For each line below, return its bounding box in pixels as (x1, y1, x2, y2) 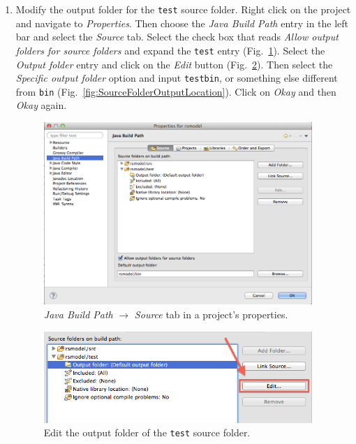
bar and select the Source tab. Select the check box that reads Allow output (15, 29, 339, 44)
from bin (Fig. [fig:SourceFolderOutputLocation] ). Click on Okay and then (15, 84, 336, 98)
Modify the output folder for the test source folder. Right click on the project (15, 2, 351, 16)
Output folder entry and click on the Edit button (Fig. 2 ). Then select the (15, 57, 333, 71)
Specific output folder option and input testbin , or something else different (15, 71, 338, 85)
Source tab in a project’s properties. (134, 306, 288, 321)
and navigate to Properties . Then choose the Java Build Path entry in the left (15, 15, 349, 30)
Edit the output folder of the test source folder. (43, 425, 251, 440)
